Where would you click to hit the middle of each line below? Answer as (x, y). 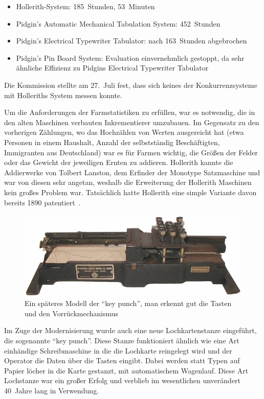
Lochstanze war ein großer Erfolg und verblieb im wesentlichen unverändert (123, 380)
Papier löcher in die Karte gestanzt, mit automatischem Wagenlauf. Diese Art (126, 370)
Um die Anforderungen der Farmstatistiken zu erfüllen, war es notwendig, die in (130, 112)
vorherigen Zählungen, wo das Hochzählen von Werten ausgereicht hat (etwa (124, 132)
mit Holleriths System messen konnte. (63, 95)
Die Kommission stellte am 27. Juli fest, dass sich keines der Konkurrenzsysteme (131, 85)
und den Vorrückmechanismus (72, 313)
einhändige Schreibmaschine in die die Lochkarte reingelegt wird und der (118, 350)
